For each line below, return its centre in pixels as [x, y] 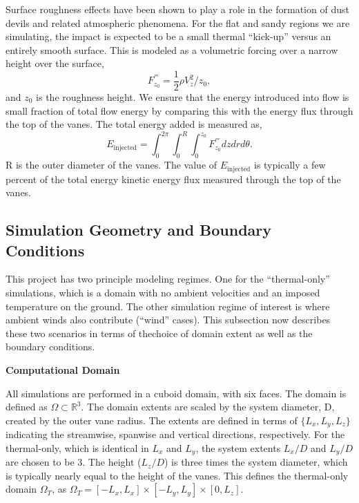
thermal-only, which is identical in [77, 447]
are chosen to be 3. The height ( [74, 462]
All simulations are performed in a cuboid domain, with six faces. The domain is [176, 393]
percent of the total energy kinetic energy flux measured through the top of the [173, 179]
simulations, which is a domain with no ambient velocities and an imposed [163, 292]
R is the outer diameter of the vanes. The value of [111, 165]
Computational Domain [63, 369]
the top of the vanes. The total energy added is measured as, [134, 124]
